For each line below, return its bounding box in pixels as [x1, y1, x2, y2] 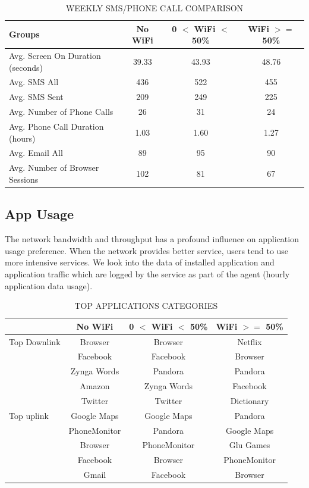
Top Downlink [9, 335, 61, 348]
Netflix [237, 335, 262, 348]
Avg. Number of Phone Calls [9, 105, 113, 118]
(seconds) [9, 61, 43, 73]
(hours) [9, 132, 36, 144]
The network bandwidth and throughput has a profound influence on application [5, 233, 299, 245]
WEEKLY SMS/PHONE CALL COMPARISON [65, 2, 244, 14]
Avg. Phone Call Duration [9, 120, 104, 132]
